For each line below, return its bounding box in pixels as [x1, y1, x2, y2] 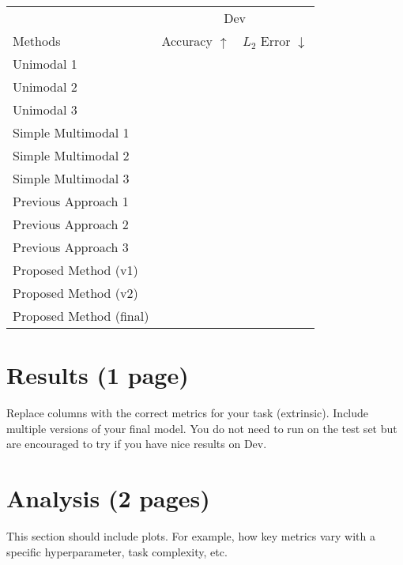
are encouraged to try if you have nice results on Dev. [6, 435, 267, 452]
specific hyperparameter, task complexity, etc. [6, 543, 228, 559]
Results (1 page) [6, 359, 189, 391]
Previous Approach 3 [13, 238, 129, 256]
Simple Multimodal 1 [13, 123, 130, 141]
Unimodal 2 [13, 77, 77, 96]
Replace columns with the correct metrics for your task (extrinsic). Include [6, 405, 369, 421]
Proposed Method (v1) [13, 261, 138, 279]
